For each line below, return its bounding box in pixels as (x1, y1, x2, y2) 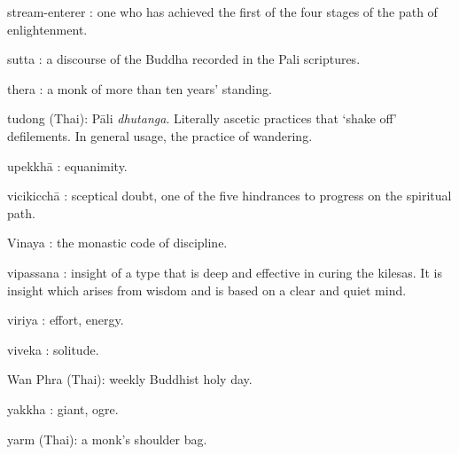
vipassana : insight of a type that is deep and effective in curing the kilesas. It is (7, 263, 442, 281)
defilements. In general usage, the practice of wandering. (7, 126, 313, 145)
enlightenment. (7, 20, 88, 38)
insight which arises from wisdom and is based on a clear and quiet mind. (7, 280, 407, 299)
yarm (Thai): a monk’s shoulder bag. (7, 429, 207, 448)
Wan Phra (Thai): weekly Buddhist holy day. (7, 370, 253, 388)
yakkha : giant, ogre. (7, 399, 119, 418)
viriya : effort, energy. (7, 310, 124, 329)
